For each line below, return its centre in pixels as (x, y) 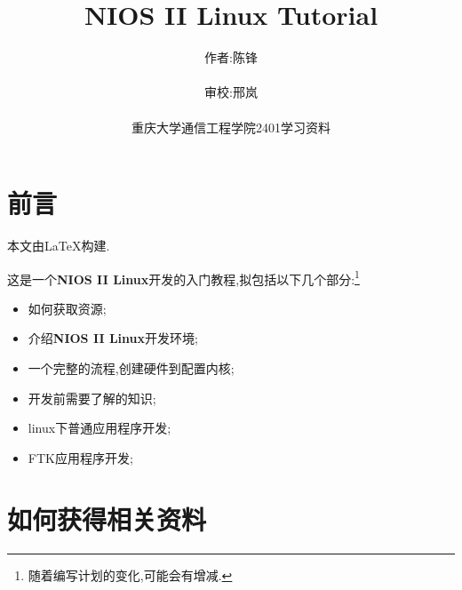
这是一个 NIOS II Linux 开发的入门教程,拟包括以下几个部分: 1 (183, 277)
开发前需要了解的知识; (92, 398)
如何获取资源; (67, 308)
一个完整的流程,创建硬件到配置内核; (131, 368)
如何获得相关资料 (107, 518)
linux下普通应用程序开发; (100, 428)
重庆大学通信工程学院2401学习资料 (231, 127)
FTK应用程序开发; (80, 457)
